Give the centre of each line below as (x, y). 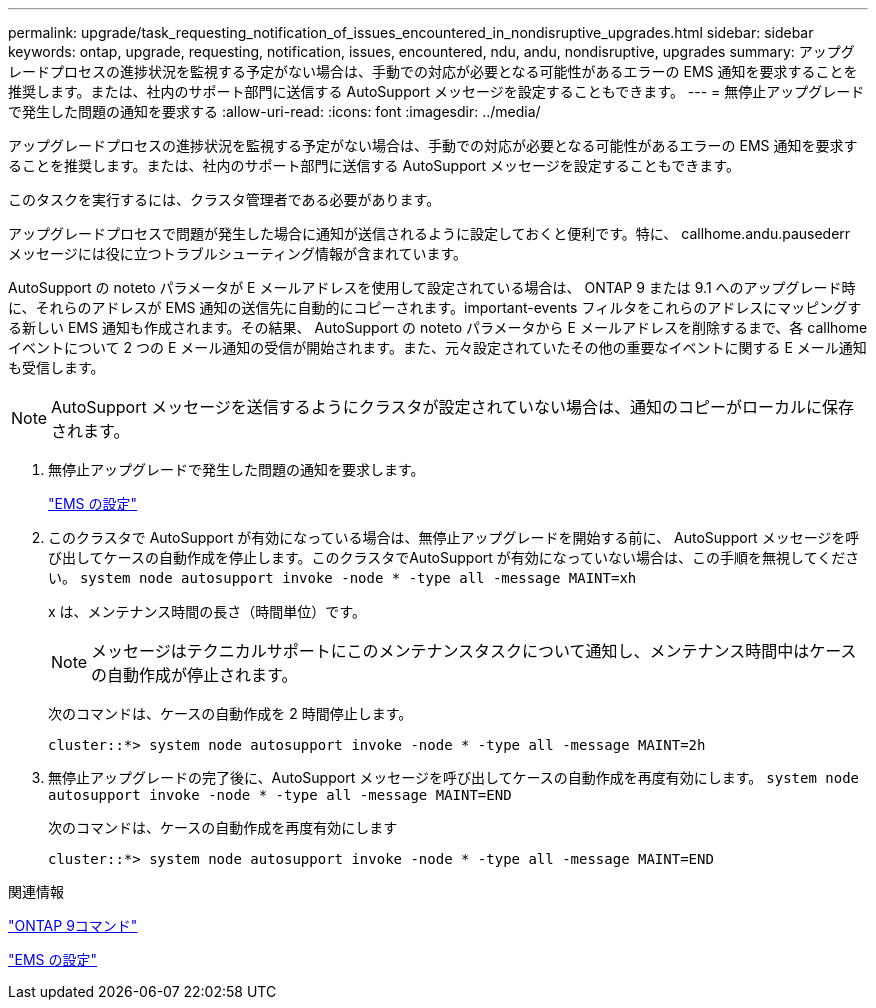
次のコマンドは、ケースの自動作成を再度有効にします (223, 827)
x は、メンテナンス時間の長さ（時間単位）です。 (207, 611)
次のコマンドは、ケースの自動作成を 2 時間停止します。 (230, 713)
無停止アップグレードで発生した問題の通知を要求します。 (236, 469)
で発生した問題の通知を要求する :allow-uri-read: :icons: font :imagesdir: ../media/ (274, 111)
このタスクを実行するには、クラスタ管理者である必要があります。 (224, 199)
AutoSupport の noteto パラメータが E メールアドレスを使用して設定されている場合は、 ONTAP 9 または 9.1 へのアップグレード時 (432, 287)
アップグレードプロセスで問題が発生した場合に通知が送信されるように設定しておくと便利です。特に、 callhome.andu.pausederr (429, 233)
